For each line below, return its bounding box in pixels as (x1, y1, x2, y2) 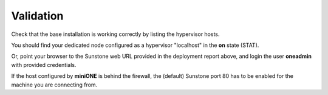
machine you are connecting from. (11, 81, 98, 88)
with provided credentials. (11, 61, 77, 68)
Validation (11, 9, 64, 23)
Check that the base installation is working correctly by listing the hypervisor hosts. (11, 30, 220, 38)
